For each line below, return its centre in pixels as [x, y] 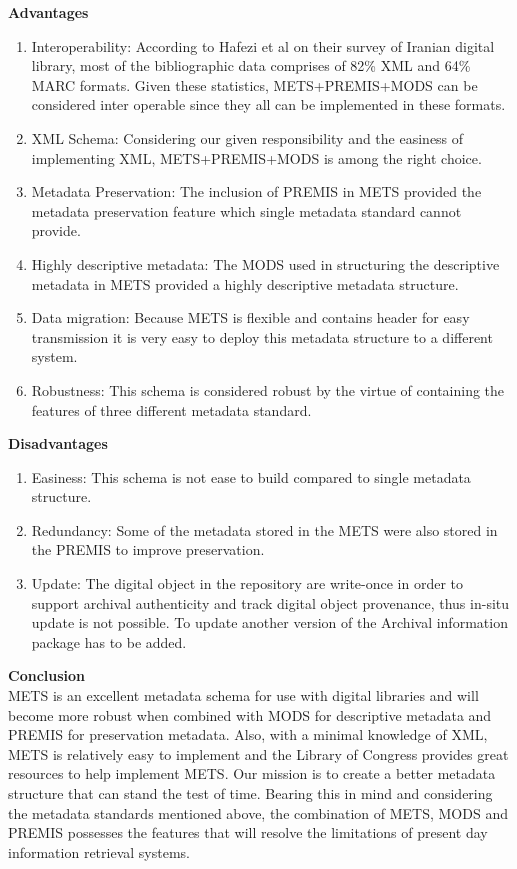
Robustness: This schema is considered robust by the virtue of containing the [268, 389]
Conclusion [47, 675]
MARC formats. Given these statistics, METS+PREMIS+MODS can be [254, 84]
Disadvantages [58, 443]
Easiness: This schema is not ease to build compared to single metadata [251, 476]
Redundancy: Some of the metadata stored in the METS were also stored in [264, 529]
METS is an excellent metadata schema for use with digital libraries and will [243, 695]
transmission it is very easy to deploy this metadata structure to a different [262, 336]
